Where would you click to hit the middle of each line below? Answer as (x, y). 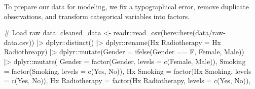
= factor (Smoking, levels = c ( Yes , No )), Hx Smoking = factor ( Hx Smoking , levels (128, 71)
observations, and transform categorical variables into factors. (97, 16)
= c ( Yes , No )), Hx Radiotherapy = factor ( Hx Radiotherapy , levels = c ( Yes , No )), (127, 80)
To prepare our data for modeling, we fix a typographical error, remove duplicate (127, 6)
